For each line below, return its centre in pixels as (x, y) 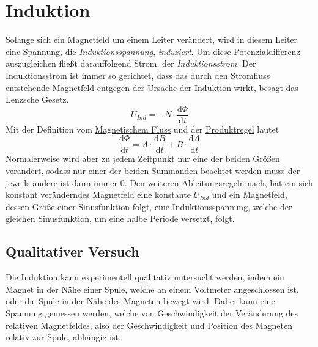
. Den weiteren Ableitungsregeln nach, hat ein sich (219, 182)
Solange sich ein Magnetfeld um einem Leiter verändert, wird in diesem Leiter (152, 39)
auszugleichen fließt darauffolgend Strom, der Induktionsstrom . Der (131, 63)
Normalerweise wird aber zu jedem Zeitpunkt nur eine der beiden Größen (143, 159)
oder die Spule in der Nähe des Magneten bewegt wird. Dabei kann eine (140, 301)
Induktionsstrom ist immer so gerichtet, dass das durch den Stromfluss (138, 75)
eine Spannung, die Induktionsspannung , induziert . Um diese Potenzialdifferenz (153, 51)
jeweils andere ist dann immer (61, 182)
